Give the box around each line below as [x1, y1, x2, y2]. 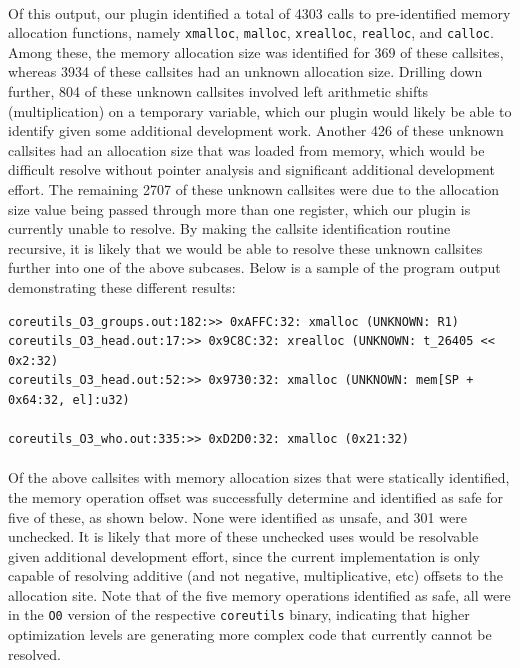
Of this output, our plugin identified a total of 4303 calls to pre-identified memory [8, 2, 511, 23]
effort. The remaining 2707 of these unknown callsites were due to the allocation [8, 179, 500, 199]
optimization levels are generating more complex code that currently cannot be [8, 624, 492, 645]
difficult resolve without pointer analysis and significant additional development [8, 159, 495, 180]
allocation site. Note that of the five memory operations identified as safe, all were [8, 584, 511, 605]
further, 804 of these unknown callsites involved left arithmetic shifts [8, 81, 429, 102]
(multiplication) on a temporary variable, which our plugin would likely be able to [8, 100, 512, 121]
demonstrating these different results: [8, 276, 236, 297]
